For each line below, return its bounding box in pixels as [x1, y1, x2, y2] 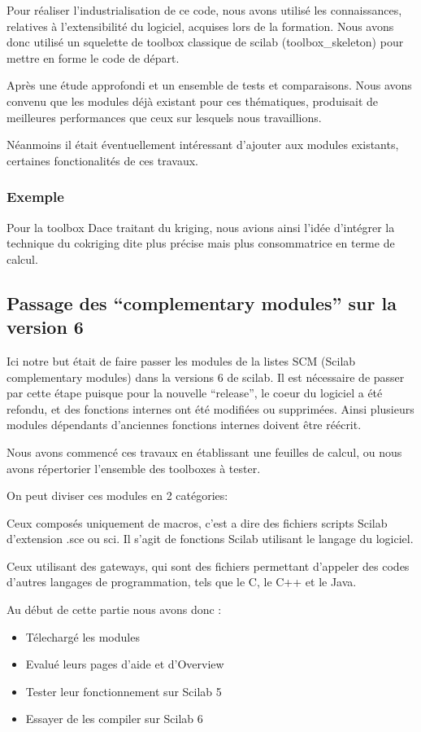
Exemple [7, 186, 64, 207]
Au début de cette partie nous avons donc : [7, 601, 222, 618]
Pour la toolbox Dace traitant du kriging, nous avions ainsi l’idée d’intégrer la [7, 218, 395, 235]
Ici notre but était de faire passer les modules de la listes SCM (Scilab [7, 352, 356, 369]
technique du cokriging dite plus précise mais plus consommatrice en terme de [7, 235, 395, 252]
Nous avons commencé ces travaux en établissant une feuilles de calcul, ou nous [7, 443, 402, 460]
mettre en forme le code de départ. [7, 49, 180, 66]
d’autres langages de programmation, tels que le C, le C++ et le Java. [7, 573, 357, 590]
